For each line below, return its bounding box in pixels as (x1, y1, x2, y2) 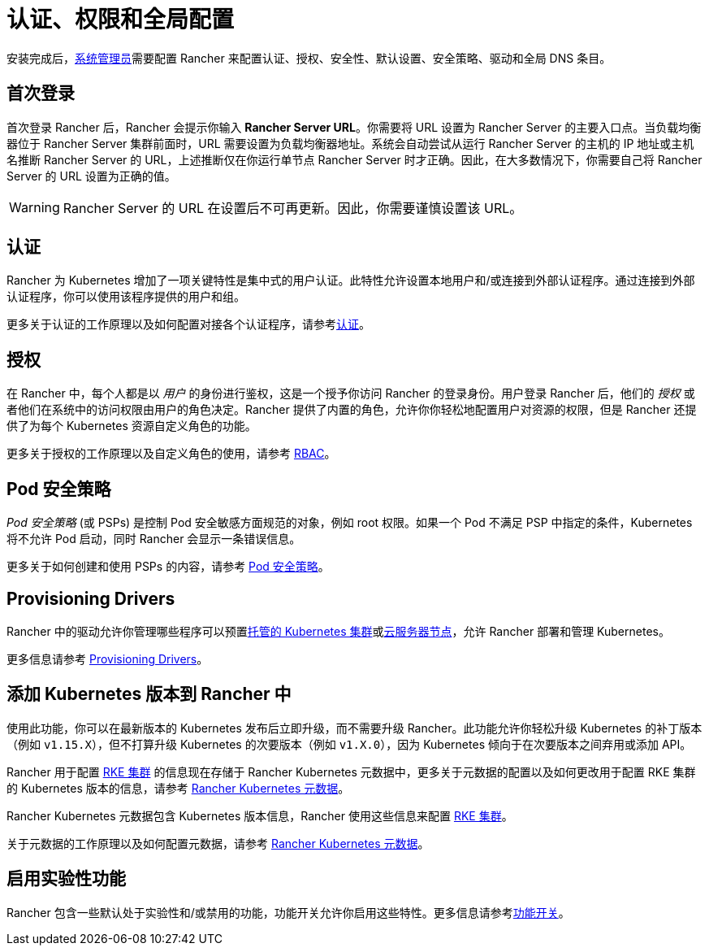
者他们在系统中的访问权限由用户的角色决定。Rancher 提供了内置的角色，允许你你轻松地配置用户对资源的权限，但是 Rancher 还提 (6, 402, 697, 417)
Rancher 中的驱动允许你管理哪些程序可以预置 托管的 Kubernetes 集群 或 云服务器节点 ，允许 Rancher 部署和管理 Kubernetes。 (6, 624, 670, 638)
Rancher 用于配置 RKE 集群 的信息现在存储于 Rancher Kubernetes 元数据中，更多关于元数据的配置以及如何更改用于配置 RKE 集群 (6, 764, 696, 779)
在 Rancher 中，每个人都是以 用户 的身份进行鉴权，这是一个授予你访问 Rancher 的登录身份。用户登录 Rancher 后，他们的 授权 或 (6, 386, 695, 401)
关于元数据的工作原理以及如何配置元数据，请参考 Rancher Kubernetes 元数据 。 (6, 836, 430, 850)
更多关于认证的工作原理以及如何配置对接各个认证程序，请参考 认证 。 (6, 317, 370, 332)
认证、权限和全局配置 (6, 6, 235, 33)
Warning (9, 198, 60, 215)
